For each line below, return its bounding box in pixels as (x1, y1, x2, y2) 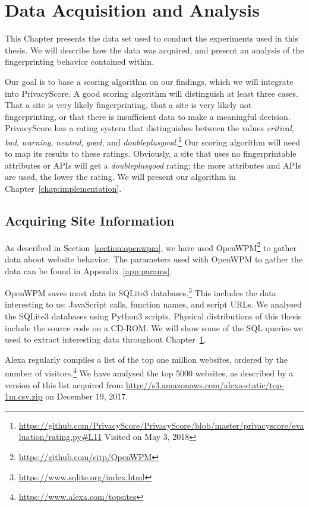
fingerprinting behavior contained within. (5, 55, 154, 68)
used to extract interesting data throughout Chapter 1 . (5, 333, 206, 346)
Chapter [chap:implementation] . (5, 182, 122, 194)
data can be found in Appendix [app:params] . (5, 264, 172, 277)
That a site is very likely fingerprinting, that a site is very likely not (5, 99, 252, 111)
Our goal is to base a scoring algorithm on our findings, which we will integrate (5, 75, 294, 87)
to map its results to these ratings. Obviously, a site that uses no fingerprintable (5, 147, 297, 160)
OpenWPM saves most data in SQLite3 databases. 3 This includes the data (5, 285, 276, 299)
